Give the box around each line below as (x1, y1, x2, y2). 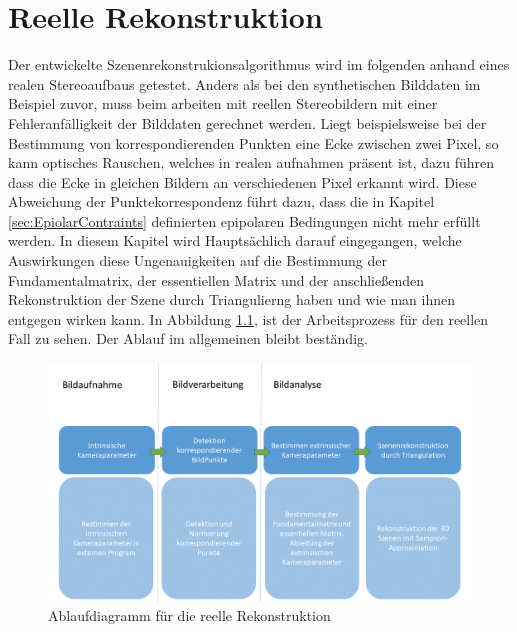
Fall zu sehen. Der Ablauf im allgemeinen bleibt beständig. (8, 328, 368, 349)
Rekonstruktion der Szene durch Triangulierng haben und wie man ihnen (8, 289, 455, 310)
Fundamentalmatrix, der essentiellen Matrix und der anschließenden (8, 269, 424, 290)
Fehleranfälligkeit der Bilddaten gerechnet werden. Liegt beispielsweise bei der (8, 112, 487, 133)
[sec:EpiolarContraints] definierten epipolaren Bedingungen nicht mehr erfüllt (8, 210, 481, 231)
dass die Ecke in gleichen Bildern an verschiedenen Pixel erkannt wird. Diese (8, 171, 477, 192)
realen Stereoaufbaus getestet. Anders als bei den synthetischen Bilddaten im (8, 73, 481, 94)
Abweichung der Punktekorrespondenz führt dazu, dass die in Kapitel (8, 191, 435, 212)
